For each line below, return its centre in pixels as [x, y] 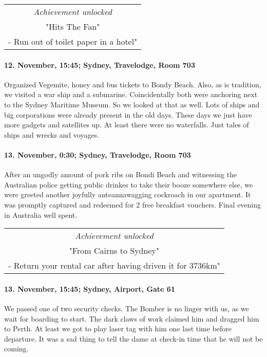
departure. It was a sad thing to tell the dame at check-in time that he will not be [133, 338]
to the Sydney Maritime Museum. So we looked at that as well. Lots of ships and [132, 104]
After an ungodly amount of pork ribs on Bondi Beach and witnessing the [121, 174]
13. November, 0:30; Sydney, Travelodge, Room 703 [98, 154]
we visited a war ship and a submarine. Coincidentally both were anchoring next [131, 94]
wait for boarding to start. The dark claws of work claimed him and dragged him [132, 318]
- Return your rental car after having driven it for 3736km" [114, 266]
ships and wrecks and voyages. [52, 134]
